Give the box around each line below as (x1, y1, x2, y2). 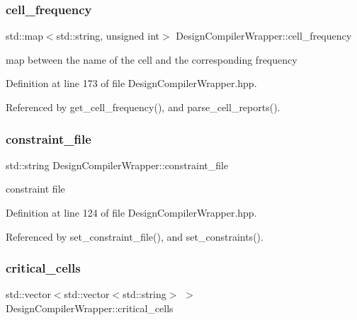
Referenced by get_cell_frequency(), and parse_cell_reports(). (6, 100, 280, 114)
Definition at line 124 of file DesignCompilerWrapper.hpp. (6, 205, 257, 219)
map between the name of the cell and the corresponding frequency (6, 52, 297, 67)
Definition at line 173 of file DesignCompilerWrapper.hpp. (6, 76, 257, 91)
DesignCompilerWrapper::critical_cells (6, 301, 174, 315)
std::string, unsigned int (56, 28, 160, 43)
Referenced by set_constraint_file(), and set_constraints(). (6, 229, 263, 244)
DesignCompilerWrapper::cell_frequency (176, 28, 352, 43)
